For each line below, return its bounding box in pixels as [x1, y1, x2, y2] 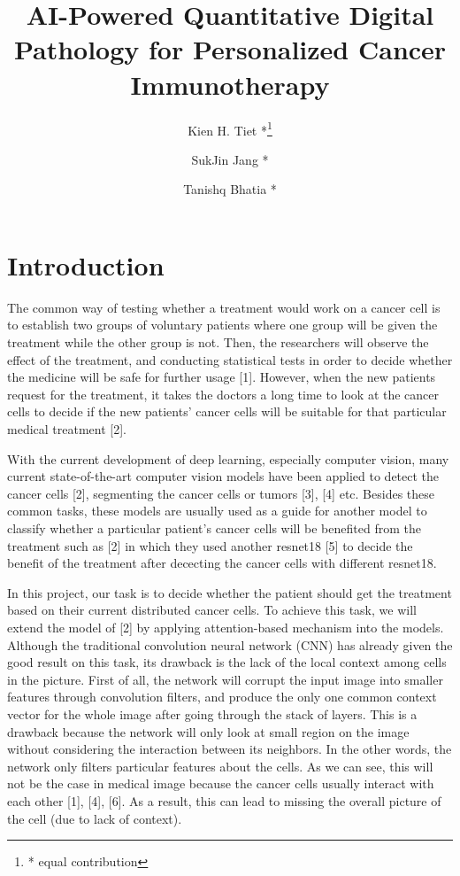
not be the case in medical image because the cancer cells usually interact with [7, 774, 434, 793]
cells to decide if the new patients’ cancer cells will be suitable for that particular [7, 402, 447, 421]
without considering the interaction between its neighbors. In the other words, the [7, 740, 452, 758]
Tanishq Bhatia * [183, 180, 277, 198]
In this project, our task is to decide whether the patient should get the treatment [7, 583, 452, 601]
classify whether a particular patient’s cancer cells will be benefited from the [7, 519, 421, 537]
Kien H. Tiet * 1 [188, 118, 272, 139]
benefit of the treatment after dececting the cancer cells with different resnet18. [7, 554, 437, 572]
